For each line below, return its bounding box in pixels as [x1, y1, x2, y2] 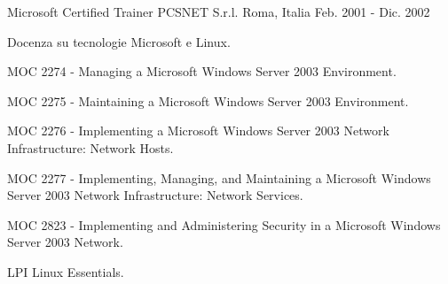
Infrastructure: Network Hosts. [7, 138, 174, 157]
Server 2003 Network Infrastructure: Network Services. [7, 186, 303, 204]
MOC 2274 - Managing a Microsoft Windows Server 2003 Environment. [7, 62, 397, 81]
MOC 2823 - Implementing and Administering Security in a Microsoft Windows [7, 215, 441, 234]
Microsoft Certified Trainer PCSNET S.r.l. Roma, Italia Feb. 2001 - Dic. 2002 [7, 3, 430, 20]
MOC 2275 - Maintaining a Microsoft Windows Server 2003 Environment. [7, 91, 409, 110]
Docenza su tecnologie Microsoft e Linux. [7, 32, 231, 50]
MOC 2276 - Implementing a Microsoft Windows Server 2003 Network [7, 121, 389, 140]
